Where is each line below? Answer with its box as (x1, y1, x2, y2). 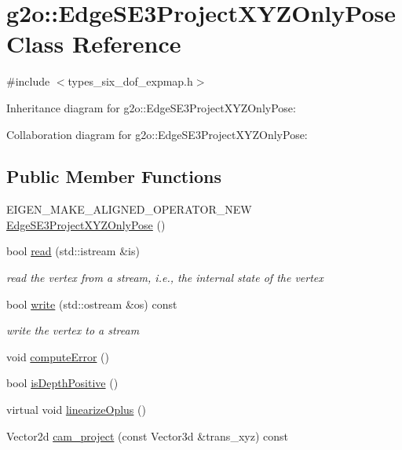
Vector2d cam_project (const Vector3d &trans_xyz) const (6, 427, 288, 444)
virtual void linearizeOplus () (6, 401, 146, 418)
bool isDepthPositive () (6, 375, 119, 391)
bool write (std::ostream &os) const (6, 295, 177, 312)
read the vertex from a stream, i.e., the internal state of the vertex (6, 269, 323, 286)
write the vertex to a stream (6, 322, 140, 338)
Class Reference (6, 27, 181, 60)
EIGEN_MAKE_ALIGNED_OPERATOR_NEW (6, 201, 252, 218)
